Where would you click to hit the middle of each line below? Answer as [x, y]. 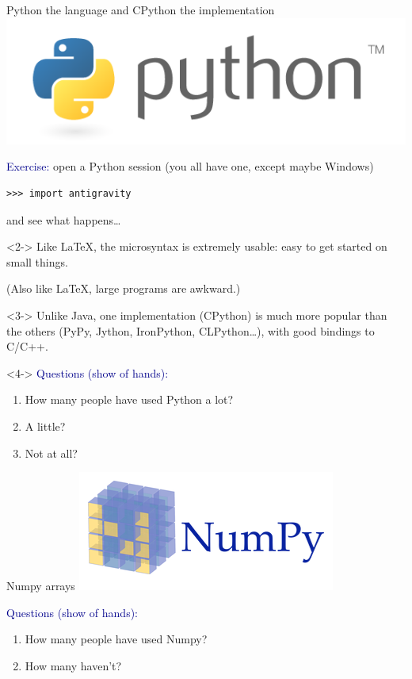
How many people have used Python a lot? [129, 399]
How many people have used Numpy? [116, 639]
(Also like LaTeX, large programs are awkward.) [124, 288]
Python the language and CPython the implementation [141, 10]
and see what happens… [64, 219]
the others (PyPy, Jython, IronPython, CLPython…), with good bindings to [191, 330]
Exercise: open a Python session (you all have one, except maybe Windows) [190, 166]
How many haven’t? [73, 665]
